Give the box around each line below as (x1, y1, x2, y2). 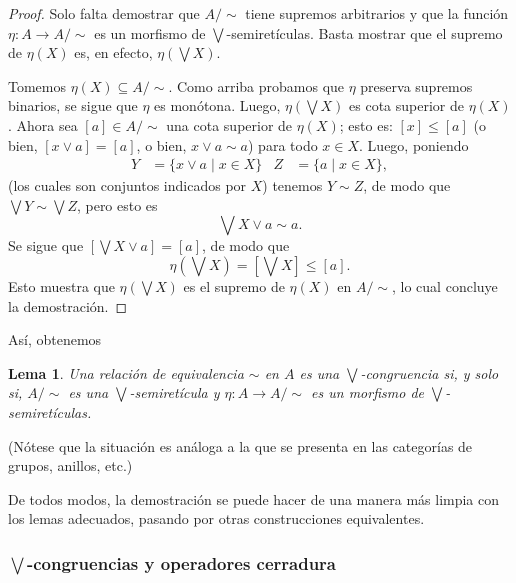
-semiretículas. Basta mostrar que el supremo (226, 22, 503, 43)
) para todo (248, 134, 318, 155)
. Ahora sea (8, 114, 78, 135)
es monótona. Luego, (154, 95, 281, 116)
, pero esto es (76, 194, 158, 215)
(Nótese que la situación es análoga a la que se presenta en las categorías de (8, 435, 473, 456)
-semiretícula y (129, 382, 220, 403)
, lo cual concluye (392, 275, 498, 296)
